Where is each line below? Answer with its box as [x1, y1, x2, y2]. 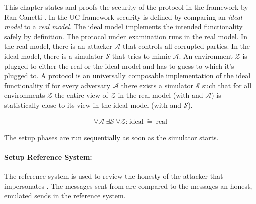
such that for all [202, 80, 252, 90]
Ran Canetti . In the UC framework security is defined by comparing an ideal [4, 11, 242, 22]
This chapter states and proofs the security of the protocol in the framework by [4, 2, 248, 12]
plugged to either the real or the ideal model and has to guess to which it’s [4, 60, 234, 71]
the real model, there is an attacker [4, 41, 112, 51]
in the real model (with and [118, 90, 203, 100]
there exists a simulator [121, 80, 193, 90]
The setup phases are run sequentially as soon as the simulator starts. [4, 132, 219, 142]
